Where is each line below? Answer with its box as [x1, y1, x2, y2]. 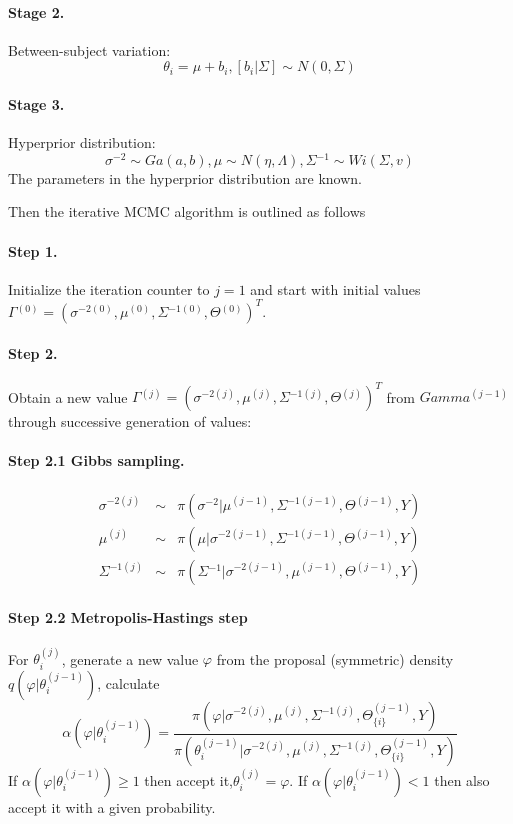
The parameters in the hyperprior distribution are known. [8, 167, 362, 188]
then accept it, [144, 769, 233, 790]
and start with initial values [250, 278, 421, 299]
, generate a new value [61, 648, 199, 669]
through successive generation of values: [8, 411, 252, 432]
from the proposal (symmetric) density [216, 648, 454, 669]
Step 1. [8, 240, 58, 261]
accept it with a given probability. [8, 796, 216, 817]
